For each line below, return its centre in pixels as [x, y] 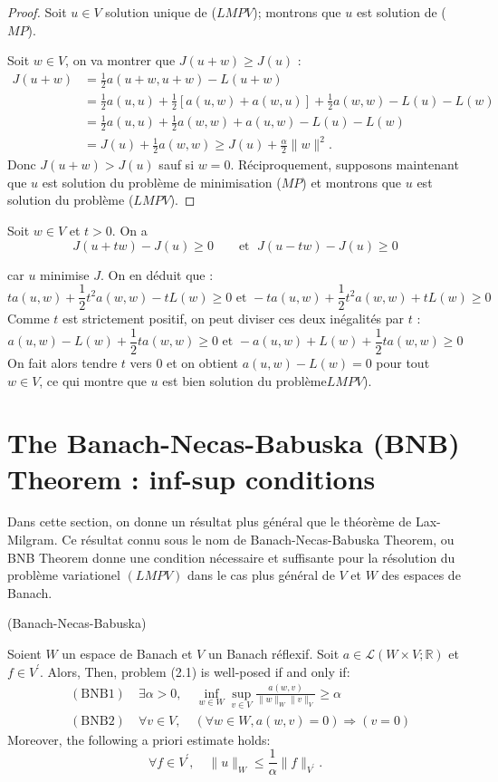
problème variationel [64, 575]
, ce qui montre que [93, 380]
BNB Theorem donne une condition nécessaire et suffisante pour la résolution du [231, 557]
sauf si [177, 164]
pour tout [403, 362]
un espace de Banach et [127, 654]
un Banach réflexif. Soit [273, 654]
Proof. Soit [37, 12]
